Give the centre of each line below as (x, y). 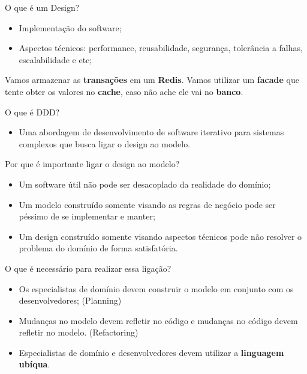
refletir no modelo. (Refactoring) (79, 332)
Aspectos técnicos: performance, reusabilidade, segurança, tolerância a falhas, (161, 48)
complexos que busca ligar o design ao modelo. (105, 143)
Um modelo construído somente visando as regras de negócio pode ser (147, 204)
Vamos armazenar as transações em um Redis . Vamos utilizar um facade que (152, 80)
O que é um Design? (42, 7)
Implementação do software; (70, 27)
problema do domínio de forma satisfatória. (98, 248)
